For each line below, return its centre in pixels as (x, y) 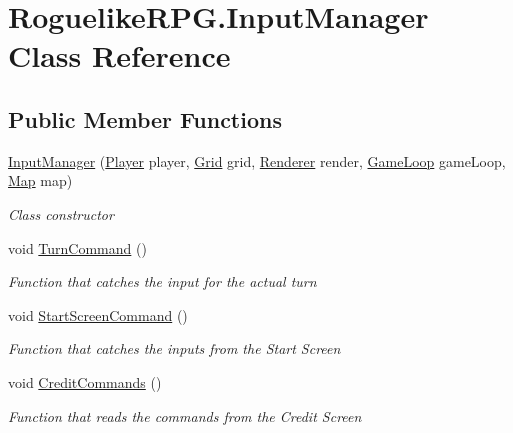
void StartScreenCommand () (98, 314)
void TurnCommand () (77, 247)
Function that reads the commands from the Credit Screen (185, 415)
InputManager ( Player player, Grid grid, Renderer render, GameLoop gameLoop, (257, 160)
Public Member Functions (145, 118)
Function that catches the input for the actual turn (162, 281)
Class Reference (119, 55)
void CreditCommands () (85, 381)
